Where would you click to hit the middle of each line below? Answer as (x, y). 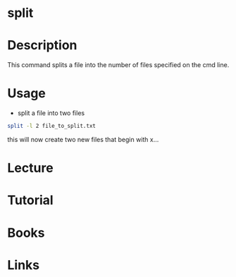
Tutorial (31, 200)
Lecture (31, 168)
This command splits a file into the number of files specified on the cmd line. (118, 65)
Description (42, 46)
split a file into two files (51, 113)
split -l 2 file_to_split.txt (52, 126)
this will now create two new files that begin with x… (83, 139)
